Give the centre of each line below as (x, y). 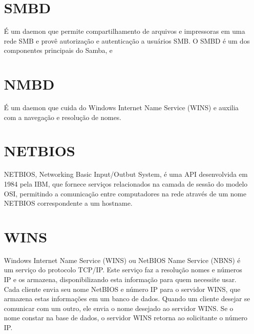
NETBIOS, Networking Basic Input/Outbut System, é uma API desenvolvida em (126, 174)
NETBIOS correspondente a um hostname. (68, 203)
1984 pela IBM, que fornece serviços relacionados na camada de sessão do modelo (126, 183)
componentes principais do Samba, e (58, 50)
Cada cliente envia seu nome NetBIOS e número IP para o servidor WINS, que (122, 289)
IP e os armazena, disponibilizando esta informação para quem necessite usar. (120, 279)
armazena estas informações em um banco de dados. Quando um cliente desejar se (127, 298)
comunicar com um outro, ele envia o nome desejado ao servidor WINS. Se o (119, 308)
